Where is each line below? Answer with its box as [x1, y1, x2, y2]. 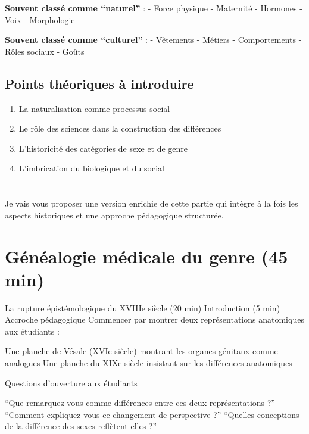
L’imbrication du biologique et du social [18, 162, 164, 174]
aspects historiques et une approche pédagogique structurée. [5, 208, 224, 221]
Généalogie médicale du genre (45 [5, 243, 288, 268]
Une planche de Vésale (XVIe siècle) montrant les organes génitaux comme [5, 345, 278, 357]
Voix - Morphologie [5, 13, 75, 26]
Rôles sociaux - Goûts [5, 45, 85, 57]
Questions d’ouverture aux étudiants [5, 376, 138, 389]
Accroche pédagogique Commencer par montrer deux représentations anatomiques [5, 313, 304, 326]
